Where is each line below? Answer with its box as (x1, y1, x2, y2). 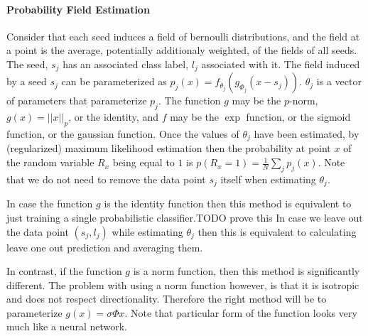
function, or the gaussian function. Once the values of (6, 126, 239, 141)
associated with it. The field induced (201, 56, 360, 71)
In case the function (6, 196, 93, 211)
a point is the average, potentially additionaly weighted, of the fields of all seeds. (6, 43, 357, 58)
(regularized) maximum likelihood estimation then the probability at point (6, 141, 331, 156)
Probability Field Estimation (6, 1, 150, 16)
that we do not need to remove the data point (6, 171, 206, 186)
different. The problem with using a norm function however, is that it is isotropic (6, 277, 359, 292)
